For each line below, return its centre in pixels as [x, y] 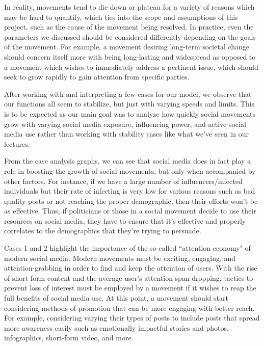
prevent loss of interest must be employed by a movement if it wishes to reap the [130, 288]
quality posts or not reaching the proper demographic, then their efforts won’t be [131, 201]
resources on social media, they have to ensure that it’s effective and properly [125, 220]
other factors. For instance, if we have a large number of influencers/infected [123, 181]
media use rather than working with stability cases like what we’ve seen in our [127, 134]
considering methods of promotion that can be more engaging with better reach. [129, 308]
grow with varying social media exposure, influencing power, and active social [125, 124]
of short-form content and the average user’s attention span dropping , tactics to [129, 277]
